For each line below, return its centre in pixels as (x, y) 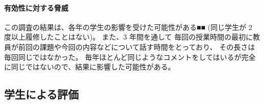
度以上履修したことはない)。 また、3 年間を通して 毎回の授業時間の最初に (129, 37)
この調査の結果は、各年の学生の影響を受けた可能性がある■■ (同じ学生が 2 (128, 27)
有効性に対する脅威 (36, 7)
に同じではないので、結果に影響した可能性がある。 (90, 67)
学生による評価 (42, 94)
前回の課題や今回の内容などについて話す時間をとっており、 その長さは (137, 46)
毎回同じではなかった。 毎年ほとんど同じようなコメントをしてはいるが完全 (130, 57)
